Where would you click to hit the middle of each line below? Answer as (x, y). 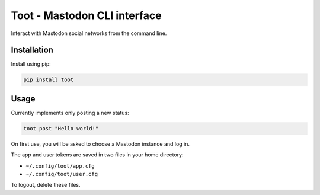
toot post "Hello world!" (61, 128)
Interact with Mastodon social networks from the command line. (89, 33)
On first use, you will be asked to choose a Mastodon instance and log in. (100, 144)
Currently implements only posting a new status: (70, 113)
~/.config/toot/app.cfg (60, 166)
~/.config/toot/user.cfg (62, 174)
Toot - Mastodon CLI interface (87, 15)
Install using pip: (31, 64)
